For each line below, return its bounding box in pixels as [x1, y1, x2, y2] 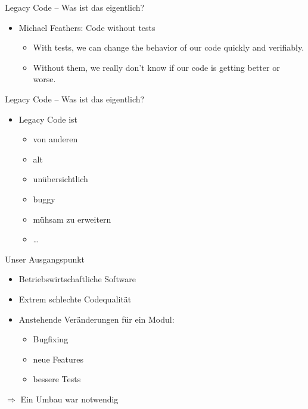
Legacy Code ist [18, 113, 78, 125]
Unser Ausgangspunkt [5, 252, 85, 265]
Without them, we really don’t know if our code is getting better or [33, 61, 280, 73]
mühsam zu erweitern [33, 213, 111, 225]
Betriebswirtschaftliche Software [18, 273, 136, 285]
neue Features [33, 352, 83, 365]
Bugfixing [33, 333, 69, 345]
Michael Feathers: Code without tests [18, 21, 155, 33]
